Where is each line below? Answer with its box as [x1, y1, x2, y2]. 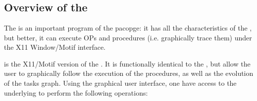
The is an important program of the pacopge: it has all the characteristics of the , [4, 23, 252, 33]
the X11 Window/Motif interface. [4, 42, 106, 52]
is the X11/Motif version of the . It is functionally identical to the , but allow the [4, 58, 251, 68]
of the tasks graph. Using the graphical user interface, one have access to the [4, 77, 237, 88]
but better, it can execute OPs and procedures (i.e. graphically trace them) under [4, 32, 252, 42]
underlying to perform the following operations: [4, 87, 148, 98]
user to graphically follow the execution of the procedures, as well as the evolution [4, 68, 254, 78]
